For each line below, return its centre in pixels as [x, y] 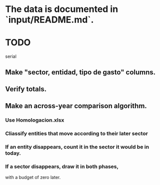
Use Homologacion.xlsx [35, 120]
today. [13, 153]
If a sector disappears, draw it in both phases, [62, 167]
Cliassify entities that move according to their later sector [77, 134]
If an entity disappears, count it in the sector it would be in [77, 147]
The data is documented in [62, 9]
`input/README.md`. [49, 20]
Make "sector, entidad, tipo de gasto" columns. [80, 72]
